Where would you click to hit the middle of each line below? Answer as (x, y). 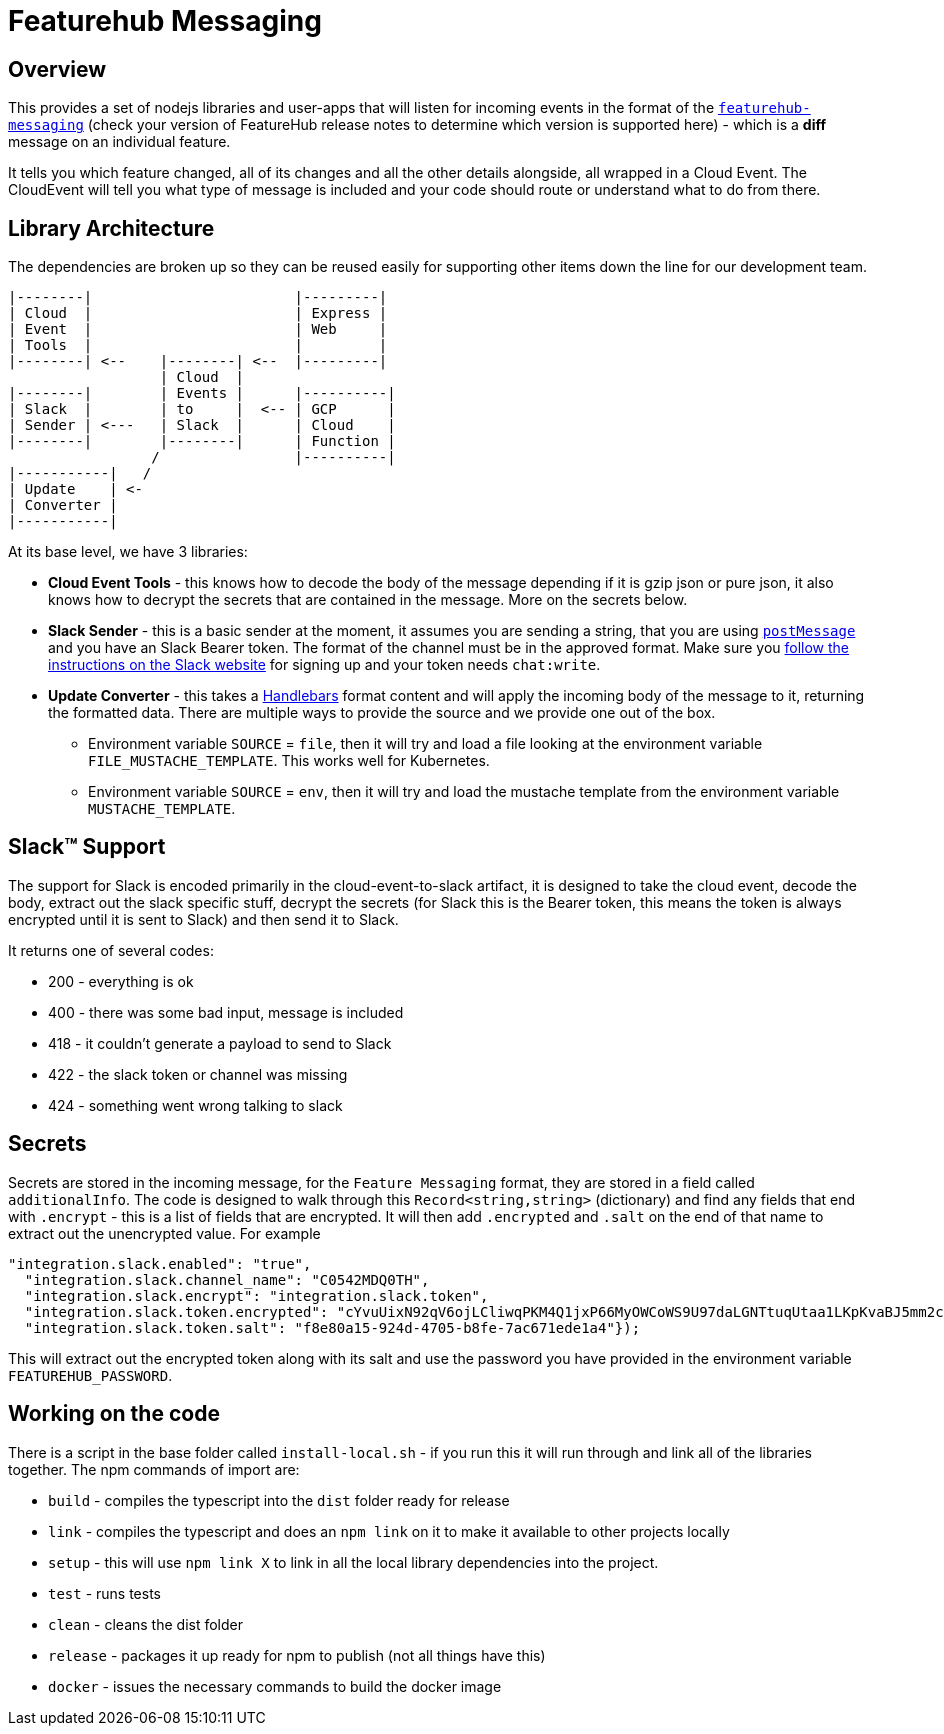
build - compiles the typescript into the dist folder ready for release (279, 1500)
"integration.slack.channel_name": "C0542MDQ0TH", (227, 1279)
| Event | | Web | (198, 329)
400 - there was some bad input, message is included (226, 1012)
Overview (57, 69)
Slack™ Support (87, 847)
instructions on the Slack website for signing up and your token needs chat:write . (324, 665)
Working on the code (114, 1414)
